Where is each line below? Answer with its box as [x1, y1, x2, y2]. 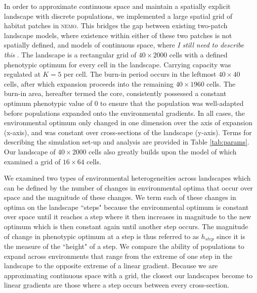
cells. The [206, 78, 236, 89]
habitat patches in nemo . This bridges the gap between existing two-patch [4, 20, 228, 31]
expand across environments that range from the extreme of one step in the [4, 250, 233, 261]
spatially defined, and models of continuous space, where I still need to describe [4, 40, 244, 50]
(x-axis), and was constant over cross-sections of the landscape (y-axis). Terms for [4, 127, 252, 137]
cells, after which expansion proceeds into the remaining [4, 78, 173, 89]
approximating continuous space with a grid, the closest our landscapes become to [4, 270, 253, 280]
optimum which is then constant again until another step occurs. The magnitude [4, 221, 248, 232]
